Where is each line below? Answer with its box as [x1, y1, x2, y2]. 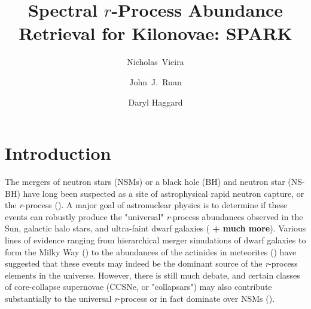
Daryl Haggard [128, 95, 183, 108]
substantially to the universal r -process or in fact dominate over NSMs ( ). [5, 292, 275, 304]
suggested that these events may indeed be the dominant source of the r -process [5, 257, 298, 270]
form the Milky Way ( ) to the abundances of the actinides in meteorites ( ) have [5, 245, 297, 258]
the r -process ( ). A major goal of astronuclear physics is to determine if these [5, 199, 288, 211]
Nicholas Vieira [127, 55, 184, 68]
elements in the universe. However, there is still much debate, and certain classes [5, 268, 300, 281]
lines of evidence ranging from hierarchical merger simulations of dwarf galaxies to [5, 234, 306, 246]
